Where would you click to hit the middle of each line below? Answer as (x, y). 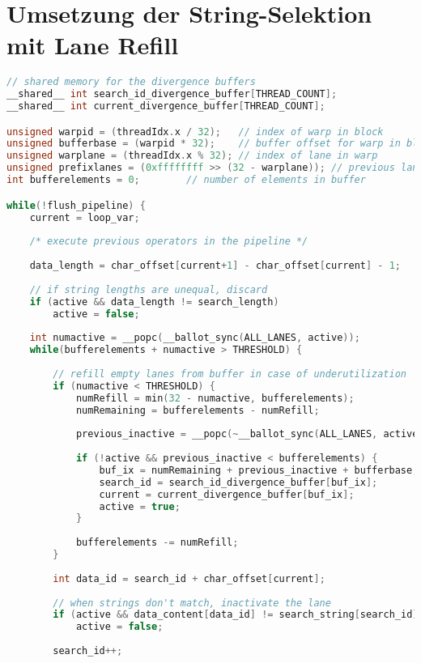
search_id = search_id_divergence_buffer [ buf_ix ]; (238, 482)
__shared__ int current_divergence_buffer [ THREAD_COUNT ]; (166, 106)
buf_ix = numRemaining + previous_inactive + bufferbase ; (259, 470)
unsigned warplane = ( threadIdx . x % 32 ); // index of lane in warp (192, 156)
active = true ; (140, 506)
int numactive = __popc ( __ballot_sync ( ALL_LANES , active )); (195, 338)
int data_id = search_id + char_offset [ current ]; (189, 578)
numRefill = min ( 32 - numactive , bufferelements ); (215, 398)
